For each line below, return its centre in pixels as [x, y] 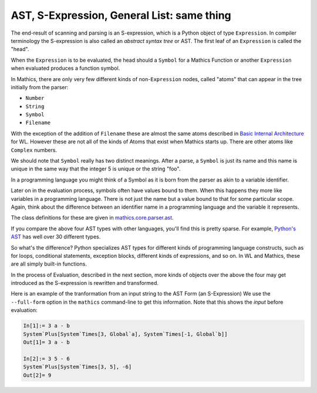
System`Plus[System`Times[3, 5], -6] [77, 367]
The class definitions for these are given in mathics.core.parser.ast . [92, 218]
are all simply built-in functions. [49, 264]
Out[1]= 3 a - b [47, 342]
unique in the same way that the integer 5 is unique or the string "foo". [96, 169]
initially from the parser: [40, 87]
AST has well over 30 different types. [56, 237]
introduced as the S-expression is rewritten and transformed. [85, 283]
